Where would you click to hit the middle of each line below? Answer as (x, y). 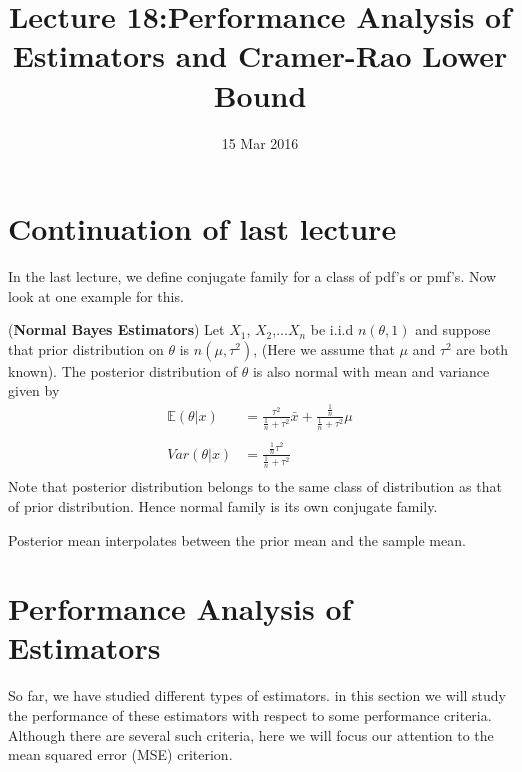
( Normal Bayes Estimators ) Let (116, 329)
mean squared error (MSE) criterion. (120, 754)
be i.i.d (332, 329)
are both (482, 348)
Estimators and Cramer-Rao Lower (260, 55)
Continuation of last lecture (202, 228)
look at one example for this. (96, 295)
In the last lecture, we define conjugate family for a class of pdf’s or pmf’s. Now (252, 276)
